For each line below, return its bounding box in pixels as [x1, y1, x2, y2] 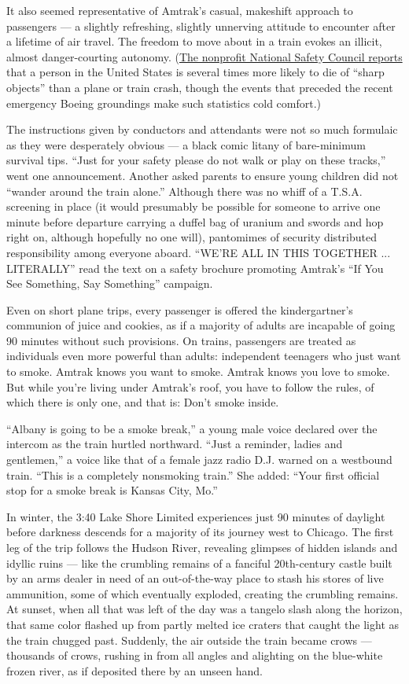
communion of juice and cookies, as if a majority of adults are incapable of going [6, 317, 396, 333]
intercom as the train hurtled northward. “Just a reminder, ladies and [6, 436, 343, 452]
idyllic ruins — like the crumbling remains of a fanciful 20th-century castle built [6, 554, 392, 571]
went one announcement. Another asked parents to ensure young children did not [6, 167, 399, 183]
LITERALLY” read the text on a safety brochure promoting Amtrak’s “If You [6, 259, 384, 276]
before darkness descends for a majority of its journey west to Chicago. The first [6, 524, 394, 540]
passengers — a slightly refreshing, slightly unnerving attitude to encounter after [6, 17, 396, 34]
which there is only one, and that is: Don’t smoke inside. [6, 394, 279, 410]
